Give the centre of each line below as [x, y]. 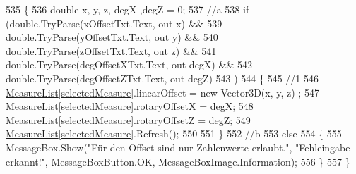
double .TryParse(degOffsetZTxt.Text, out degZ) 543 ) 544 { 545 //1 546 [162, 78]
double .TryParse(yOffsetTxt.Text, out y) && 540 [112, 37]
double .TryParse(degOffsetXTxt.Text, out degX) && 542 [129, 64]
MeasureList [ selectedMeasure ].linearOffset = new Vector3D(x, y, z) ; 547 [162, 92]
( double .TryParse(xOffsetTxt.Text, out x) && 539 [114, 23]
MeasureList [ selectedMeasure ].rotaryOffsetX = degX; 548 [130, 106]
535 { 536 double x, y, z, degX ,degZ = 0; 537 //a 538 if [127, 9]
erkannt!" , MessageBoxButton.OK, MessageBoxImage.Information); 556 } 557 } [178, 161]
